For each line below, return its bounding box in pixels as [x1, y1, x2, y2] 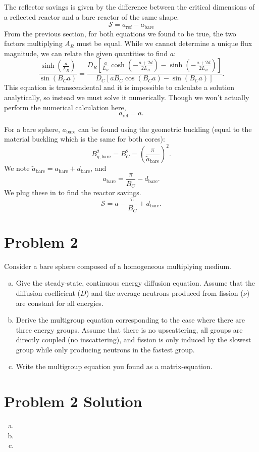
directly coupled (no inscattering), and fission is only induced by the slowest [16, 334, 251, 345]
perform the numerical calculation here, [4, 102, 126, 112]
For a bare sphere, [4, 123, 60, 134]
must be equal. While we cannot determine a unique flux [76, 38, 252, 49]
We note [4, 163, 30, 173]
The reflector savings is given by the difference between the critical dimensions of [4, 2, 255, 12]
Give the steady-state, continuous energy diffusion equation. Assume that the [16, 278, 255, 288]
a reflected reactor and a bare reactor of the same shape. [4, 11, 179, 22]
